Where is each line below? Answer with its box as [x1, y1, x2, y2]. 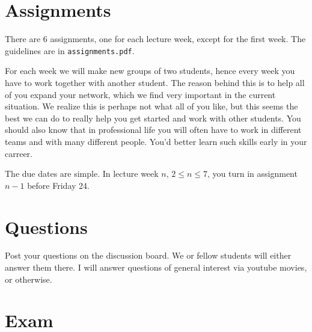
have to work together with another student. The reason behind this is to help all [5, 76, 305, 88]
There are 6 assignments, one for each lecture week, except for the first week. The [5, 32, 306, 45]
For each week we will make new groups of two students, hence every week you [5, 64, 295, 77]
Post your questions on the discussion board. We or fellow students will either [5, 249, 292, 262]
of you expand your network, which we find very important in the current [5, 88, 276, 100]
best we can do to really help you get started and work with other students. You [5, 111, 301, 124]
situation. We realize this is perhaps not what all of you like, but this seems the [5, 100, 298, 112]
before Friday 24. [27, 179, 90, 191]
